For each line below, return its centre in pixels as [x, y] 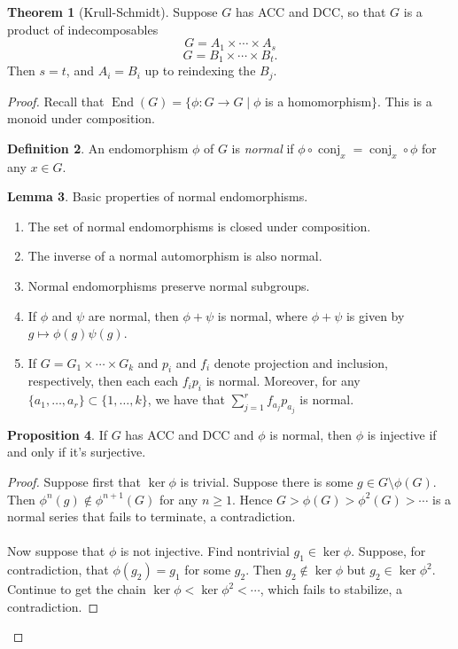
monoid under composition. [81, 118]
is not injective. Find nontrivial [205, 551]
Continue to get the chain [77, 589]
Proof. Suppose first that [74, 481]
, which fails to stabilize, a [331, 589]
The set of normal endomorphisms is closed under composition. [199, 226]
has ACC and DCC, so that [311, 12]
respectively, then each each [103, 381]
